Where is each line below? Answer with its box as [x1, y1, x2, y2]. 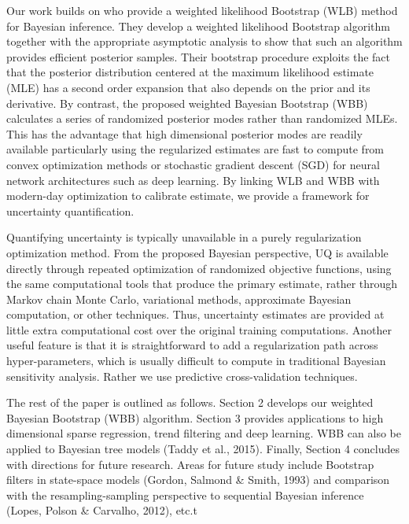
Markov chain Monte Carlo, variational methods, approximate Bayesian [6, 290, 352, 307]
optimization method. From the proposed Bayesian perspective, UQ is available [6, 244, 389, 260]
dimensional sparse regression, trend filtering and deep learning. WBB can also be [6, 425, 401, 441]
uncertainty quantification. [6, 202, 134, 219]
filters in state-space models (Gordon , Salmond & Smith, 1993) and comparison [6, 471, 390, 488]
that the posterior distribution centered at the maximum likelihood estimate [6, 64, 374, 80]
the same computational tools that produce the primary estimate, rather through [6, 275, 398, 292]
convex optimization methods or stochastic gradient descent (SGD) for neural [6, 156, 380, 172]
